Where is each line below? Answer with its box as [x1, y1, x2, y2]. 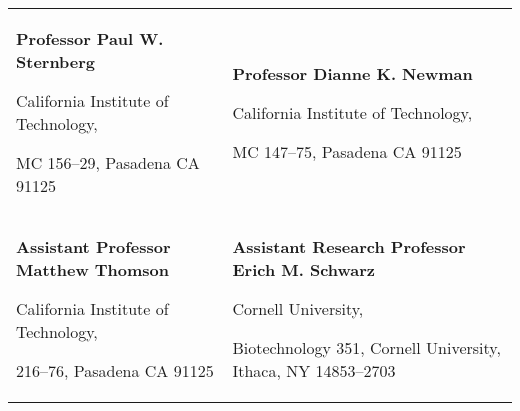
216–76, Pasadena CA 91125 [16, 359, 214, 382]
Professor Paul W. [16, 27, 164, 50]
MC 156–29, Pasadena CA [16, 151, 200, 174]
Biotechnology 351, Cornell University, [232, 336, 501, 359]
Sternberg [16, 50, 96, 73]
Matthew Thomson [16, 258, 170, 281]
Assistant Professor [16, 235, 171, 258]
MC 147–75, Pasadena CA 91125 [232, 139, 462, 163]
